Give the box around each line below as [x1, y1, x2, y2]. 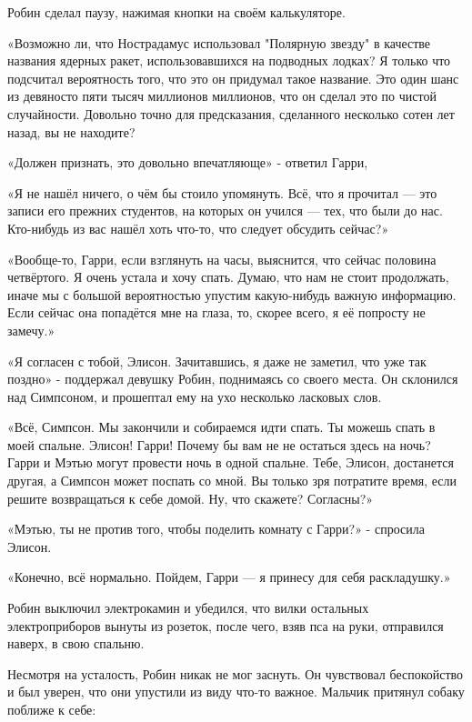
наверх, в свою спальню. [7, 634, 145, 653]
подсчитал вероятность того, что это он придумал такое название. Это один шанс [7, 68, 459, 87]
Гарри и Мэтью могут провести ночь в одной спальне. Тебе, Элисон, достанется [7, 453, 454, 472]
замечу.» [7, 320, 55, 339]
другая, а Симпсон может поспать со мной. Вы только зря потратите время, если [7, 471, 457, 490]
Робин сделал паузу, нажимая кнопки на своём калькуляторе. [7, 3, 346, 21]
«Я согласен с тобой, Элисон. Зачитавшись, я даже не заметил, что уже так [7, 351, 427, 370]
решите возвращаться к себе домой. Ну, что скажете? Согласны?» [7, 488, 374, 507]
